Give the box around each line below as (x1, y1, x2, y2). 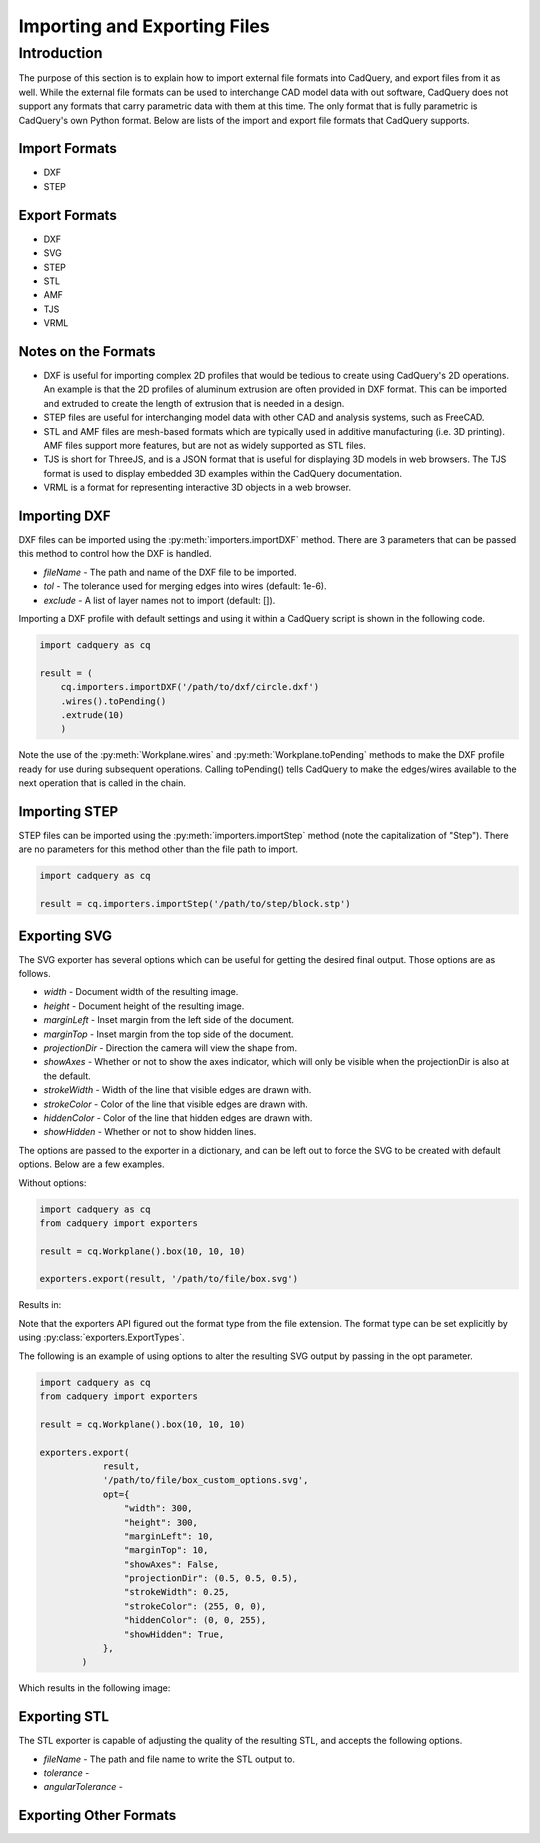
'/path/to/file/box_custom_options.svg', (102, 1475, 309, 1486)
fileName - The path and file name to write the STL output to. (43, 1753, 295, 1765)
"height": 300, (123, 1516, 199, 1528)
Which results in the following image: (18, 1682, 171, 1694)
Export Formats (18, 206, 117, 224)
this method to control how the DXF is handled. (18, 548, 212, 560)
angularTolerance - (43, 1781, 124, 1793)
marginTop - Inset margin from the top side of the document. (43, 1028, 294, 1040)
